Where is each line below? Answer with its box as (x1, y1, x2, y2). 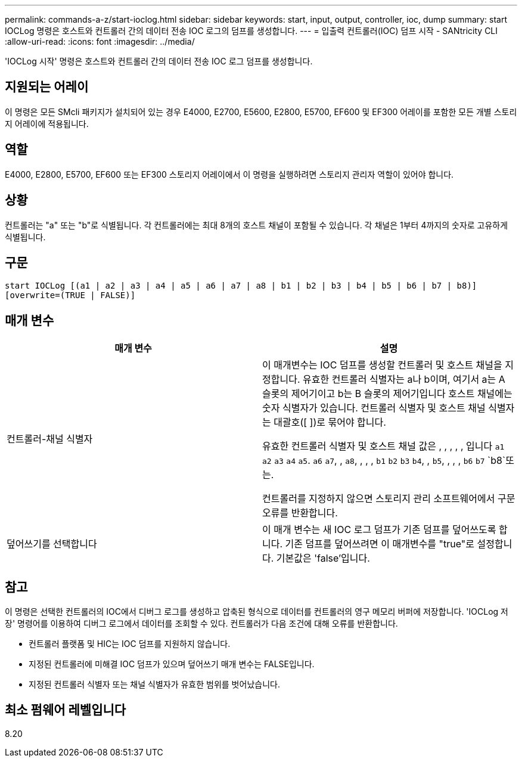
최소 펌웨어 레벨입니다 (5, 702, 126, 718)
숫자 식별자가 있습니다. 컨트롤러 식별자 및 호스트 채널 (262, 402, 486, 414)
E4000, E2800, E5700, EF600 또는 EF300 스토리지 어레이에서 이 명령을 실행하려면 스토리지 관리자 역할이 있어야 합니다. (5, 169, 454, 179)
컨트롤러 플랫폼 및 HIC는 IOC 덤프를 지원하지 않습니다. (29, 639, 231, 649)
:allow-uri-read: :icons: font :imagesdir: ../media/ (5, 36, 195, 47)
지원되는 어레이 (5, 79, 89, 95)
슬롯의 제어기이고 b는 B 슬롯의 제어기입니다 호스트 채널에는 (262, 388, 512, 400)
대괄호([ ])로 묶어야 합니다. (274, 416, 386, 429)
